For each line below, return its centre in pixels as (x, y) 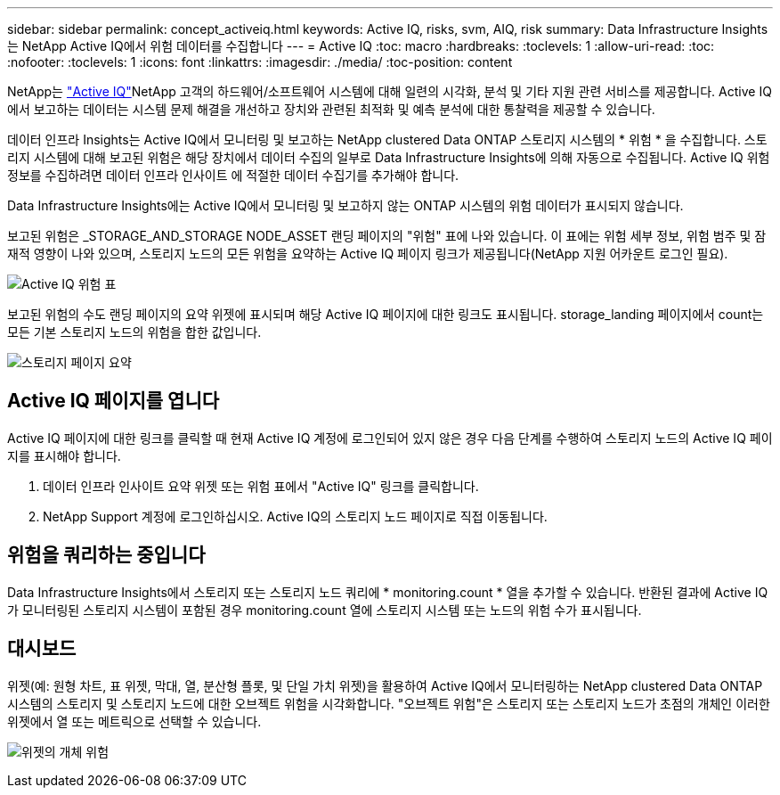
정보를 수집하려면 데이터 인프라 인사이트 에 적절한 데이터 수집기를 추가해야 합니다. (233, 175)
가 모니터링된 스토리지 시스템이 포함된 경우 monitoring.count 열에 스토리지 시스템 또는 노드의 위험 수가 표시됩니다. (325, 610)
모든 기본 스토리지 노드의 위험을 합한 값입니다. (134, 332)
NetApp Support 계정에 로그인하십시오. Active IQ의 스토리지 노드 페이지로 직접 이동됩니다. (295, 516)
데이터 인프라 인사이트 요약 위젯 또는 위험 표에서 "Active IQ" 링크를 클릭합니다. (261, 486)
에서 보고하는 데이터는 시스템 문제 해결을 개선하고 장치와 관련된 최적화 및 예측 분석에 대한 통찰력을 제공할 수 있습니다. (331, 109)
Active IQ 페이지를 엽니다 (114, 401)
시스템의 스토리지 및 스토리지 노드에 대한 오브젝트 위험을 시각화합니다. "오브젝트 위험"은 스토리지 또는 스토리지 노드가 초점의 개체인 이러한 (389, 703)
